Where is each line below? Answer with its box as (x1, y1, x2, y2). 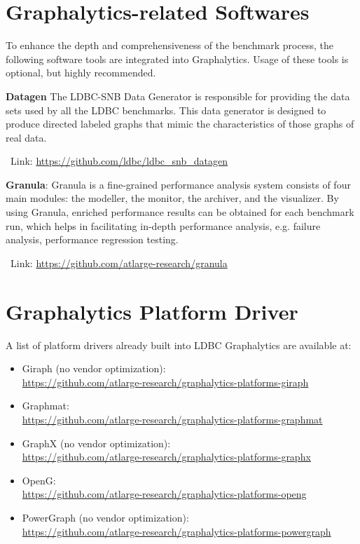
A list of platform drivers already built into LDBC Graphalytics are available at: (6, 337, 352, 352)
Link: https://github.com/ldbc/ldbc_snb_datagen (10, 154, 228, 168)
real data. (6, 130, 47, 144)
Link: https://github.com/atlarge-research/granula (10, 255, 228, 270)
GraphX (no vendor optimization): (22, 435, 171, 450)
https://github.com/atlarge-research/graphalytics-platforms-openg (22, 487, 307, 501)
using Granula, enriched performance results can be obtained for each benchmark (6, 205, 354, 219)
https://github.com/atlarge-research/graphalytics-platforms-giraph (22, 374, 309, 389)
